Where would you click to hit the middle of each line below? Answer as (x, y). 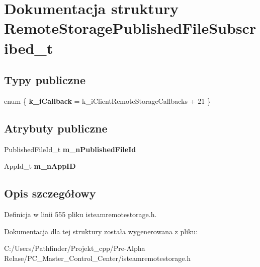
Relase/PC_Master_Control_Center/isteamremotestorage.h (98, 258)
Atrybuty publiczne (56, 128)
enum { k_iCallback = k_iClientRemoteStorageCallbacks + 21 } (107, 101)
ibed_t (29, 48)
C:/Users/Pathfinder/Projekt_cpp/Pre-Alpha (75, 248)
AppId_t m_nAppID (40, 166)
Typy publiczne (45, 80)
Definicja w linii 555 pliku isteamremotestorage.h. (80, 214)
